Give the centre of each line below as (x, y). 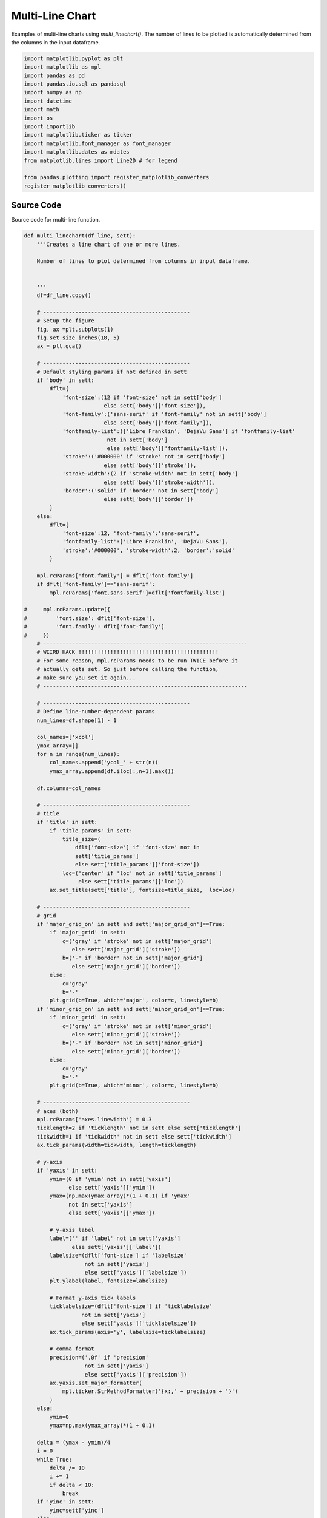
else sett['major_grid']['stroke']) (126, 950)
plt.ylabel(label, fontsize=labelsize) (108, 1281)
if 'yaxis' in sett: (67, 1171)
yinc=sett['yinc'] (77, 1510)
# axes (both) (58, 1111)
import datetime (48, 101)
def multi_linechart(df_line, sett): (80, 236)
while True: (54, 1459)
